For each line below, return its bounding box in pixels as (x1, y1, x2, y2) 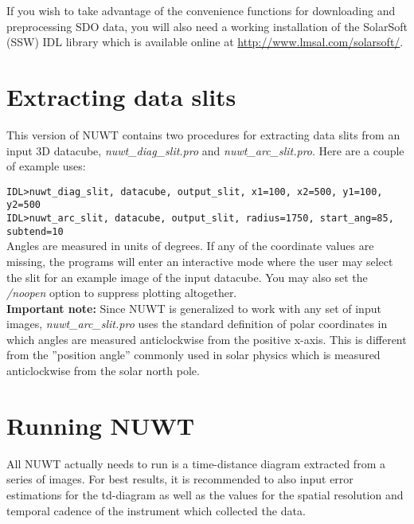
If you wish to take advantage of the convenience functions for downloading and (6, 2, 396, 18)
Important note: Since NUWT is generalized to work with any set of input (6, 299, 381, 316)
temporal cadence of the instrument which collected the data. (6, 502, 306, 518)
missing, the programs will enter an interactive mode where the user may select (6, 252, 393, 269)
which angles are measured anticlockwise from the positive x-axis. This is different (6, 330, 407, 347)
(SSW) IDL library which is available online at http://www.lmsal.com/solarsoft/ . (6, 33, 404, 50)
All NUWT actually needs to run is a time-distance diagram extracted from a (6, 455, 385, 471)
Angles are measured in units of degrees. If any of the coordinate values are (6, 237, 374, 254)
